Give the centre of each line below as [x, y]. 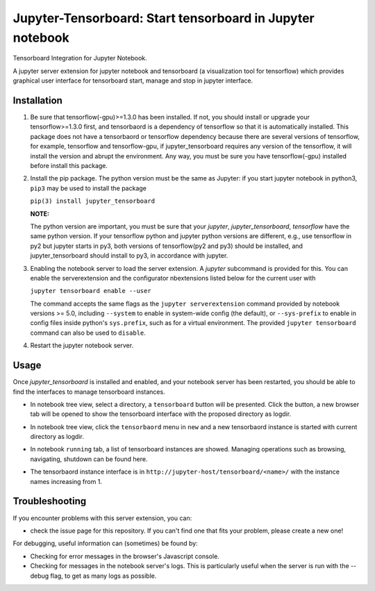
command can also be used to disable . [88, 333]
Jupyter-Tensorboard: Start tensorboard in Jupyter [164, 18]
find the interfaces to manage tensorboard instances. [89, 392]
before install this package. [69, 165]
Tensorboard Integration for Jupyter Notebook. [80, 58]
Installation [37, 100]
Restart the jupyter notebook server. [82, 346]
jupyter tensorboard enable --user [91, 291]
